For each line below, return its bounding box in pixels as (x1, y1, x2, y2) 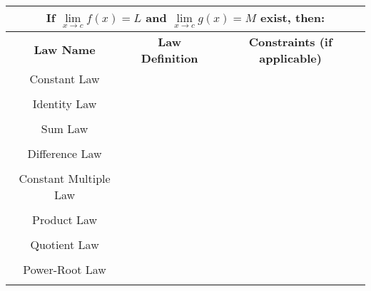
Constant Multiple (19, 169, 111, 186)
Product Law (31, 211, 98, 228)
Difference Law (27, 144, 102, 162)
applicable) (259, 49, 322, 66)
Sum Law (41, 120, 88, 137)
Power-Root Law (23, 260, 106, 277)
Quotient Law (30, 236, 99, 253)
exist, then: (260, 9, 325, 26)
